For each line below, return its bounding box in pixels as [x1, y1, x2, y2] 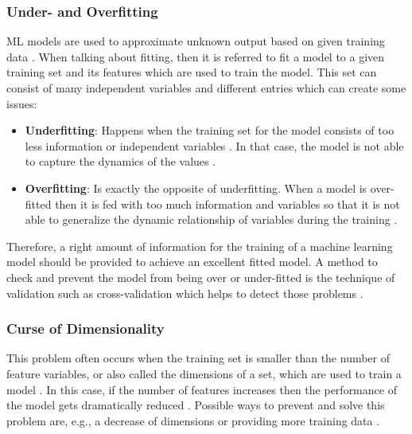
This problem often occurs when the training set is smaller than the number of [6, 350, 391, 366]
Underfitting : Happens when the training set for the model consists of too [25, 122, 395, 139]
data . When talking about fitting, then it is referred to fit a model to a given [6, 48, 385, 65]
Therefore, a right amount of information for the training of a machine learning [6, 237, 393, 254]
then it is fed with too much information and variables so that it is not [55, 195, 400, 212]
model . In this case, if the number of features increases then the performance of [6, 381, 397, 397]
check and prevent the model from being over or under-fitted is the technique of [6, 268, 395, 285]
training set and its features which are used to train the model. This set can [6, 64, 377, 80]
